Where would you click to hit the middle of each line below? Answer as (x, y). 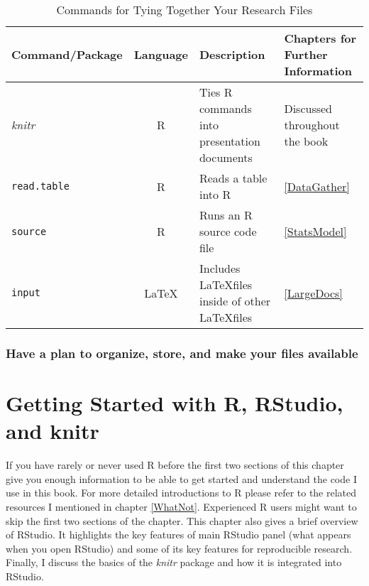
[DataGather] (317, 186)
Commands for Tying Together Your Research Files (184, 10)
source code (228, 231)
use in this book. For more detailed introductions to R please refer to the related (181, 493)
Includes (220, 268)
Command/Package (67, 54)
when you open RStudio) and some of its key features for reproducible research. (179, 548)
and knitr (53, 431)
